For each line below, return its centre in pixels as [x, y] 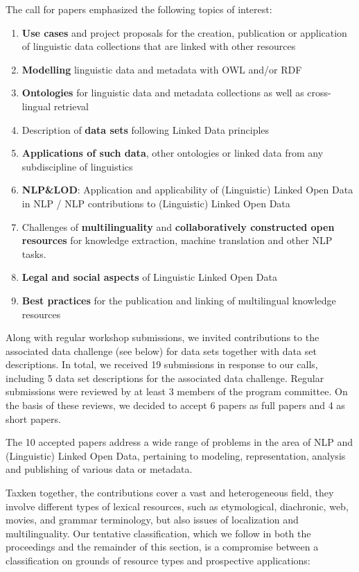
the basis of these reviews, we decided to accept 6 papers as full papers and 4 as [175, 405]
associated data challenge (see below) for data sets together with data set [161, 350]
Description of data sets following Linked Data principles [146, 129]
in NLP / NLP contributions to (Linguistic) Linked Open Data [156, 203]
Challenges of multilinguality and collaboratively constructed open [178, 226]
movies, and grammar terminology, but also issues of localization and [152, 520]
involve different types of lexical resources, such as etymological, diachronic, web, [177, 506]
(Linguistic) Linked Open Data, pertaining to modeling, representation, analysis [176, 455]
